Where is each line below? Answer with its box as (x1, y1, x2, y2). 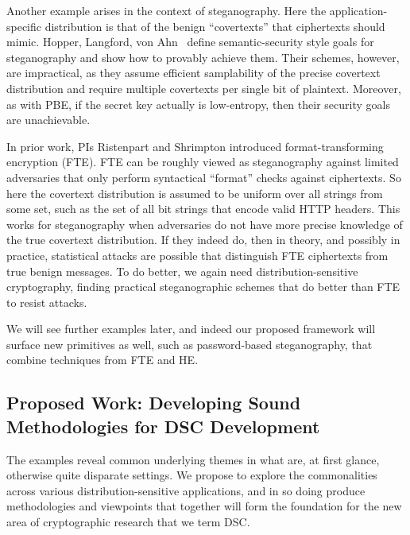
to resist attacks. (6, 293, 87, 310)
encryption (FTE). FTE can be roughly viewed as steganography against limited (6, 153, 399, 170)
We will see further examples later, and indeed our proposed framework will (6, 320, 376, 337)
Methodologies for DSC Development (6, 413, 320, 438)
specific (6, 17, 42, 34)
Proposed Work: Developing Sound (6, 390, 301, 415)
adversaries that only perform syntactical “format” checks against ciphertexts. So (6, 169, 401, 185)
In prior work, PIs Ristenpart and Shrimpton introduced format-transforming (6, 138, 384, 154)
